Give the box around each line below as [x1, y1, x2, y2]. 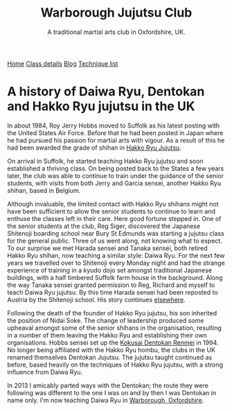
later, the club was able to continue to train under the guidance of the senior [7, 171, 224, 180]
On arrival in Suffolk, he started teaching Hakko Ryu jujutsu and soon [7, 157, 204, 165]
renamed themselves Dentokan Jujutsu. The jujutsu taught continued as [7, 353, 213, 361]
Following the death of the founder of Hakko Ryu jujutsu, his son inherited [7, 308, 217, 317]
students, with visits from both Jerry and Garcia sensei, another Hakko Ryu [7, 179, 222, 187]
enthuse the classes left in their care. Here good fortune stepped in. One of [7, 214, 222, 222]
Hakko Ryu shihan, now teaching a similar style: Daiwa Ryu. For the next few [7, 251, 225, 259]
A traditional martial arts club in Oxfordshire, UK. [47, 28, 186, 36]
